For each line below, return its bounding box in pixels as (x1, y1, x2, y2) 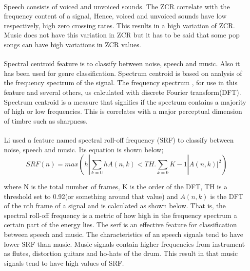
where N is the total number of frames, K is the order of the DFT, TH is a (4, 181, 228, 192)
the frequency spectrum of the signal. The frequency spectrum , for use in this (4, 77, 237, 88)
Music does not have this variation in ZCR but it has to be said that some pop (4, 30, 240, 40)
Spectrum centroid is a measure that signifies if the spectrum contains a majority (4, 96, 247, 107)
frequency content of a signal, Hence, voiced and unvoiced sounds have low (4, 11, 227, 21)
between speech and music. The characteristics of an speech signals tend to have (4, 229, 243, 239)
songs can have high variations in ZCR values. (4, 39, 141, 49)
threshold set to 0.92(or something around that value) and (4, 191, 178, 201)
